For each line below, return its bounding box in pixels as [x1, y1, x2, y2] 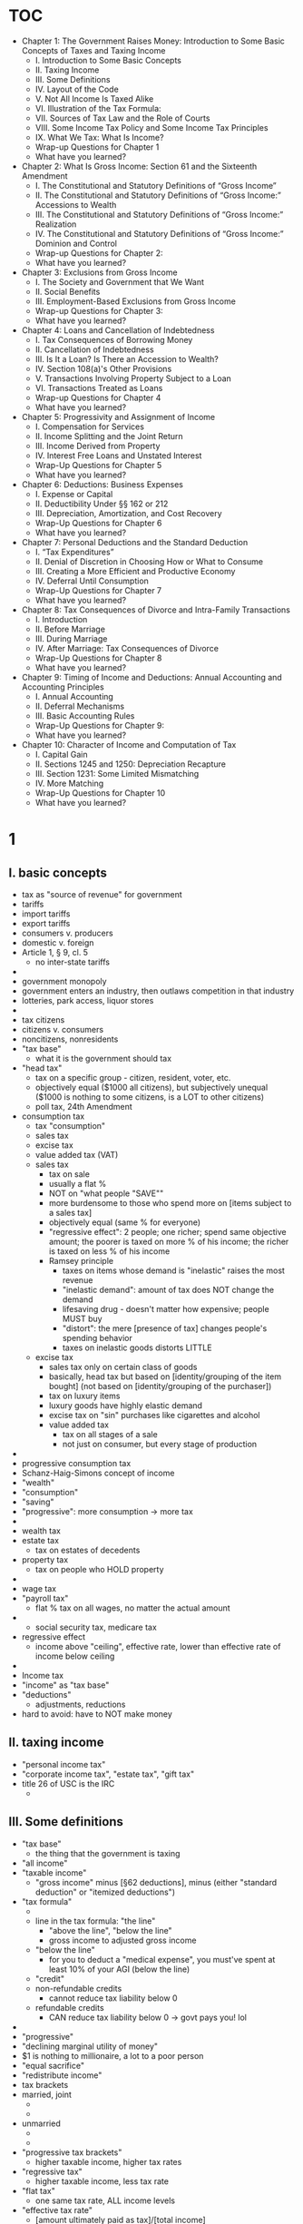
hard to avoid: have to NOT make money [21, 1708, 173, 1719]
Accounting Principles [21, 681, 105, 692]
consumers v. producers [21, 927, 114, 938]
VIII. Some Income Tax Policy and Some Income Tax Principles [34, 122, 269, 132]
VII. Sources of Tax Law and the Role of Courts [34, 113, 210, 123]
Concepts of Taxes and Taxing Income [21, 44, 166, 55]
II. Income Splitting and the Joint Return [34, 430, 183, 441]
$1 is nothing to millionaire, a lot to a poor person [21, 2050, 204, 2061]
